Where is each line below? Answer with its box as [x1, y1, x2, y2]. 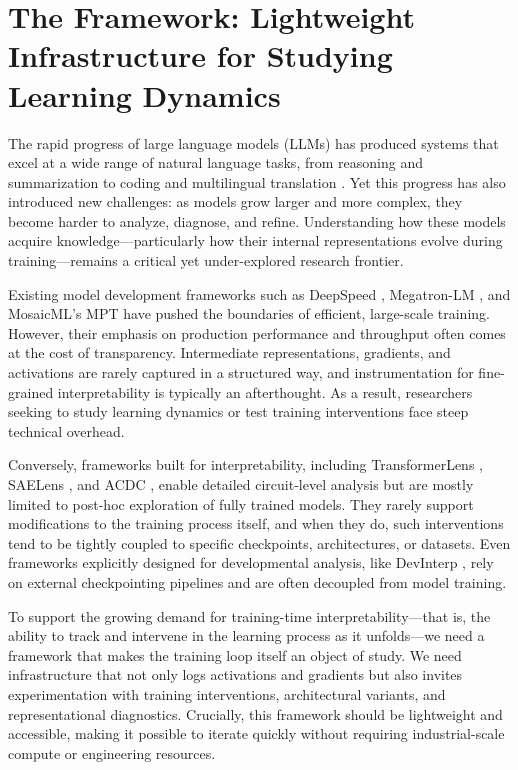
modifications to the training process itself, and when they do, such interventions [8, 513, 504, 534]
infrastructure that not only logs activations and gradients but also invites [8, 664, 463, 685]
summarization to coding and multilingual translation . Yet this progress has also [8, 171, 506, 192]
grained [8, 381, 54, 402]
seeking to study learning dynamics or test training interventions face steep [8, 401, 469, 422]
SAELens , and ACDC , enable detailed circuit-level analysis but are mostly [8, 474, 474, 494]
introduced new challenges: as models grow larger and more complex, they [8, 191, 463, 212]
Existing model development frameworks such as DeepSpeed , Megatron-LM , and [8, 283, 511, 304]
